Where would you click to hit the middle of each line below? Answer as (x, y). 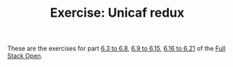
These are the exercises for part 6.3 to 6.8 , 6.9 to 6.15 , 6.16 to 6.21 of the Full (116, 49)
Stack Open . (25, 56)
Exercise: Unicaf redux (117, 13)
